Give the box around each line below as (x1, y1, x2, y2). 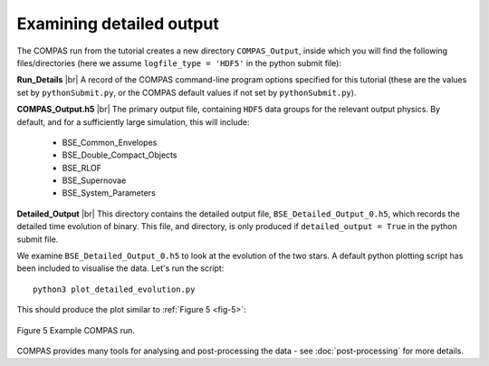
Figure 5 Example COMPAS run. (16, 324, 136, 335)
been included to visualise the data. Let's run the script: (16, 263, 225, 274)
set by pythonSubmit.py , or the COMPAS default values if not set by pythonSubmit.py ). (16, 87, 357, 98)
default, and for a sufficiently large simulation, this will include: (16, 116, 250, 127)
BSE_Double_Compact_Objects (62, 149, 177, 160)
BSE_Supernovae (62, 175, 127, 186)
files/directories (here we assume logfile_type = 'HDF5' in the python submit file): (16, 57, 341, 68)
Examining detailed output (16, 14, 219, 34)
